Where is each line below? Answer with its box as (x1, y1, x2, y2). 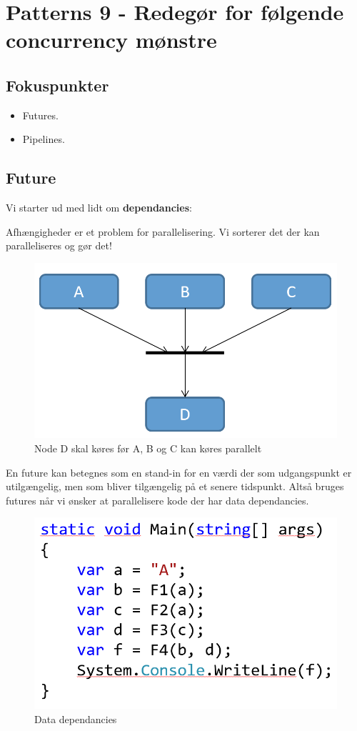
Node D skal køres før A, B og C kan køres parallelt (34, 440, 262, 455)
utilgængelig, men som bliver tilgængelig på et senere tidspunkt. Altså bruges (6, 479, 344, 494)
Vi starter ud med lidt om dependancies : (6, 200, 192, 215)
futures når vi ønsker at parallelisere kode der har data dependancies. (6, 492, 309, 507)
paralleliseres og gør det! (6, 238, 112, 253)
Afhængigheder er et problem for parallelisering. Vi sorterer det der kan (6, 224, 320, 239)
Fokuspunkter (6, 74, 109, 96)
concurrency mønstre (6, 25, 217, 54)
